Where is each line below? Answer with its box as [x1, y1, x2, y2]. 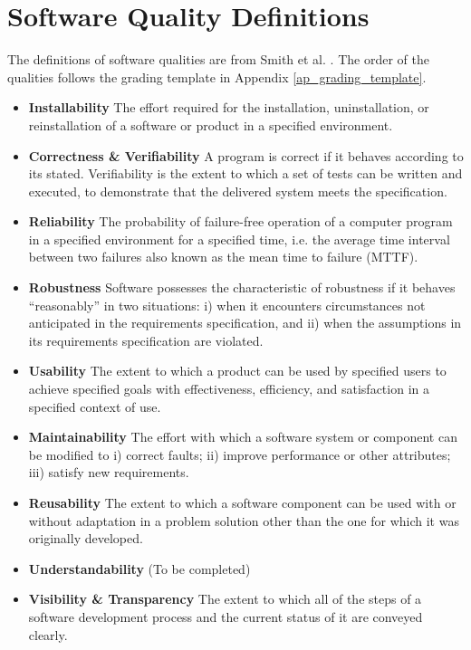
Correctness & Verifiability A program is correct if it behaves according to [28, 146, 464, 165]
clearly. [28, 625, 68, 644]
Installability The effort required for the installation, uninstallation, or [28, 98, 429, 117]
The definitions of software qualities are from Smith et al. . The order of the [7, 50, 429, 69]
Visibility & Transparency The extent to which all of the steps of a [28, 589, 422, 608]
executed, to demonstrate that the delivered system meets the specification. [28, 181, 447, 200]
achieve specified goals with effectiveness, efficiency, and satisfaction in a [28, 379, 429, 398]
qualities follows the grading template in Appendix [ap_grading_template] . [7, 67, 427, 86]
